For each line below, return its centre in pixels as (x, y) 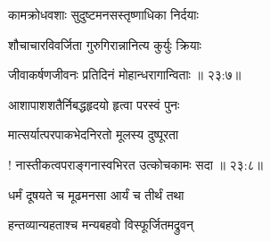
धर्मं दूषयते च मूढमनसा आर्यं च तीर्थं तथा (96, 194)
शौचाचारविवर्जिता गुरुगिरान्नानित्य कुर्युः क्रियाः (105, 44)
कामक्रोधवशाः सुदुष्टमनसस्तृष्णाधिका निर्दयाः (103, 14)
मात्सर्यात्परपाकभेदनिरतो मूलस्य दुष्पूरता (94, 134)
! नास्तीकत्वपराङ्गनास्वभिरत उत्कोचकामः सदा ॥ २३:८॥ (136, 164)
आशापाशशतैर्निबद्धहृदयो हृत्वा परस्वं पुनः (94, 104)
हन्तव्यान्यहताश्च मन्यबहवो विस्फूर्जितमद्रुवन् (101, 225)
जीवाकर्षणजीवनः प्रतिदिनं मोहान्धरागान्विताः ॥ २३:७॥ (125, 75)
